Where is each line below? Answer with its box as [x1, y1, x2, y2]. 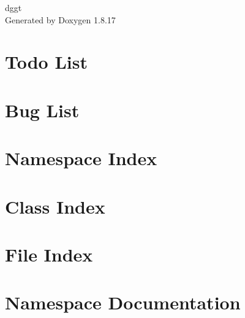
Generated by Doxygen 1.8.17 [5, 13, 116, 26]
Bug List [5, 97, 80, 122]
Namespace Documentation [5, 290, 241, 315]
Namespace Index [5, 145, 157, 171]
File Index [5, 241, 93, 266]
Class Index [5, 193, 105, 219]
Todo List [5, 49, 88, 74]
